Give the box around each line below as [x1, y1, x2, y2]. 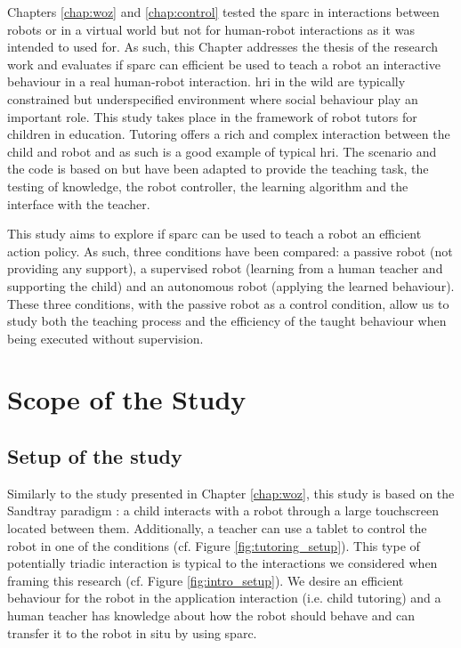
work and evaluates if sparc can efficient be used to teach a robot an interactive [7, 54, 441, 73]
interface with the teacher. [7, 194, 150, 213]
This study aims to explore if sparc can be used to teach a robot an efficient [7, 224, 422, 243]
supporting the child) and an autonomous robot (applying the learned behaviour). [7, 276, 455, 295]
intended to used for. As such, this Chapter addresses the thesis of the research [7, 37, 438, 56]
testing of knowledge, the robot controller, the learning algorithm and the [7, 176, 408, 195]
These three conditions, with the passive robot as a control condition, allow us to [7, 294, 449, 312]
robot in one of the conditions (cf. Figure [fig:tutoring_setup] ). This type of [7, 536, 420, 555]
